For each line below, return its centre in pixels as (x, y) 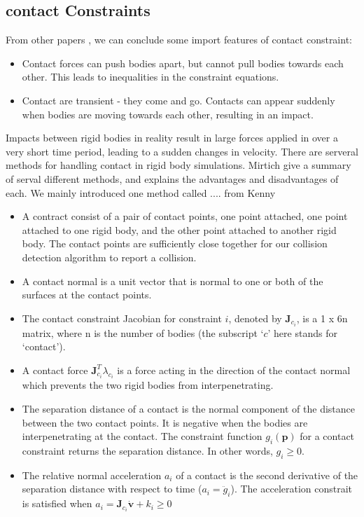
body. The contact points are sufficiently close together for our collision (175, 243)
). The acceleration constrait (292, 489)
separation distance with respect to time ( (112, 489)
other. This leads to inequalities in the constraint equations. (150, 77)
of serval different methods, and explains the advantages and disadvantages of (172, 178)
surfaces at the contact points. (87, 295)
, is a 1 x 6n (322, 318)
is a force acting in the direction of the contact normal (234, 370)
